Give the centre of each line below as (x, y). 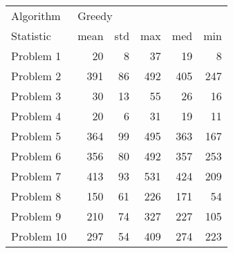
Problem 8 (36, 196)
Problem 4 (36, 116)
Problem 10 (39, 236)
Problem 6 (36, 156)
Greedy (95, 16)
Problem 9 (36, 216)
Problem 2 (36, 76)
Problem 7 (36, 176)
